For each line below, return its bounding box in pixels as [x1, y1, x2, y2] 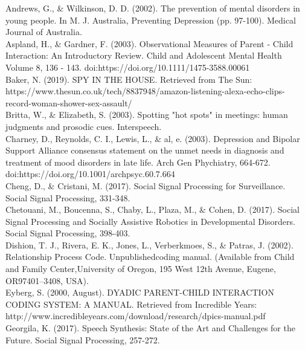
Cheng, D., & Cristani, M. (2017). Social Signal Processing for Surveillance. [5, 179, 286, 192]
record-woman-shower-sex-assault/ [5, 96, 132, 109]
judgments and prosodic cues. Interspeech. [5, 120, 162, 132]
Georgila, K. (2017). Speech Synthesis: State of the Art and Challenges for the [5, 322, 295, 334]
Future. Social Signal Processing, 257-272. [5, 333, 160, 346]
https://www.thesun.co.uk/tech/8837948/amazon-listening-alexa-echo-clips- [5, 85, 285, 97]
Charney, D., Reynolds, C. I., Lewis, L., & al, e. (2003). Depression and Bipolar [5, 132, 300, 144]
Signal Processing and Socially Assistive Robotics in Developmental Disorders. [5, 215, 295, 227]
